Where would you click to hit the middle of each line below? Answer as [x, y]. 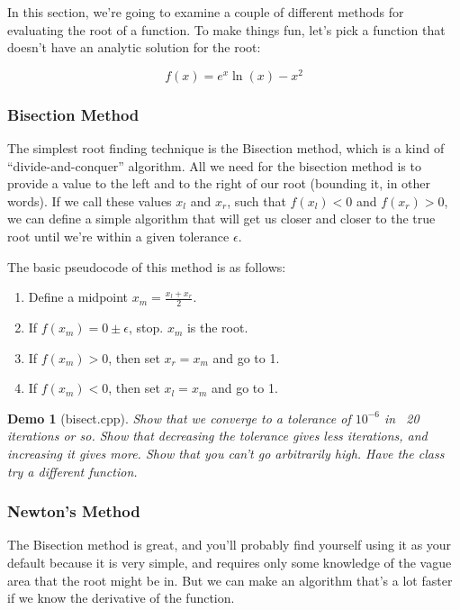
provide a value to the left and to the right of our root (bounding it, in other [219, 183]
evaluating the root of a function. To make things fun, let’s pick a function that [226, 29]
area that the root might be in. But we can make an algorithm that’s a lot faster [230, 580]
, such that [257, 200]
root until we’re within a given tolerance [118, 237]
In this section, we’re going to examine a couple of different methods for [206, 12]
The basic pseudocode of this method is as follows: [147, 266]
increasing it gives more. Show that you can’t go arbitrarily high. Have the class [226, 454]
